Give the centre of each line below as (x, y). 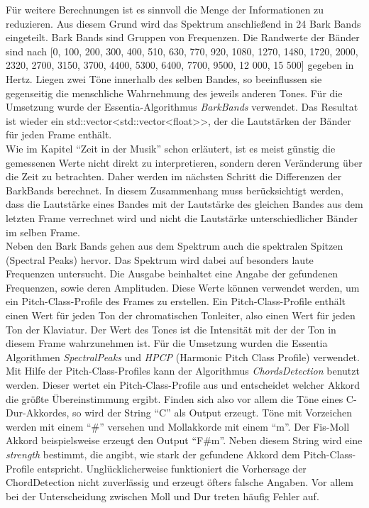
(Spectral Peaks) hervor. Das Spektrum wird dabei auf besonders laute (160, 259)
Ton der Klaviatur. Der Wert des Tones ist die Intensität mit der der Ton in (171, 329)
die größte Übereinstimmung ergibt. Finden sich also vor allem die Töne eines (175, 398)
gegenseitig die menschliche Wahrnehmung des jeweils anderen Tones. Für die (174, 93)
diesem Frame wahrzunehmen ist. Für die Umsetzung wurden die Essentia (167, 343)
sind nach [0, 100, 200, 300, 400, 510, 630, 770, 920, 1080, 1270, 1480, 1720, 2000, (182, 51)
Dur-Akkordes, (38, 413)
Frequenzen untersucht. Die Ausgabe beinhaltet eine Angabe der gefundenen (172, 274)
